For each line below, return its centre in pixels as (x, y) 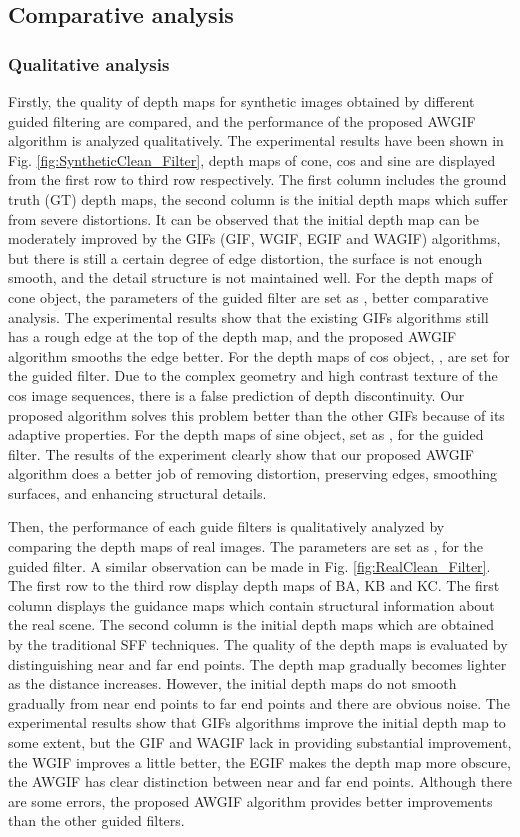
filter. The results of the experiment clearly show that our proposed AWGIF (241, 453)
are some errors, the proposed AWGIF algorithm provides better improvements (250, 800)
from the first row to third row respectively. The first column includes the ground (257, 179)
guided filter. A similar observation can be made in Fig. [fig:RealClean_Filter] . (249, 565)
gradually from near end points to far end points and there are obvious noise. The (259, 702)
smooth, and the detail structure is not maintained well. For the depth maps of (250, 277)
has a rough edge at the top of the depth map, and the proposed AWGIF (232, 336)
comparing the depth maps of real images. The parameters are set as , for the (246, 546)
